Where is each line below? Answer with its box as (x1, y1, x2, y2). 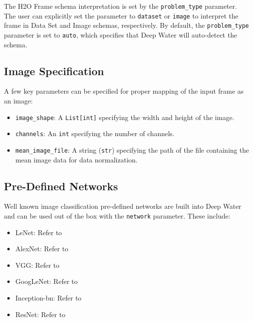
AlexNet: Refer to (15, 243, 69, 254)
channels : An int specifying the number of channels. (15, 128, 175, 139)
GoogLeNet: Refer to (15, 276, 78, 286)
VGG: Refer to (15, 260, 60, 270)
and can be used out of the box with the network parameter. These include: (4, 210, 231, 221)
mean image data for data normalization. (15, 154, 138, 164)
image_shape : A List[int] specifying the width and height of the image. (15, 112, 235, 122)
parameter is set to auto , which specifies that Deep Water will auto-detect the (4, 29, 237, 40)
